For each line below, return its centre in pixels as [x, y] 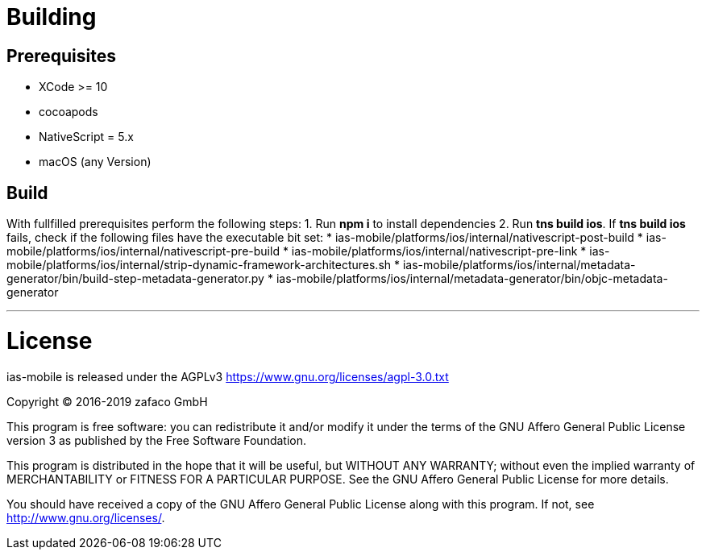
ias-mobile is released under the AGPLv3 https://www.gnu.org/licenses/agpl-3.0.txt [228, 376]
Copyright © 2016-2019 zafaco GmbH [107, 401]
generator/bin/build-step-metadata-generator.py [135, 279]
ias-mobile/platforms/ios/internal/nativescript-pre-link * [439, 251]
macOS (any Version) [95, 162]
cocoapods [69, 112]
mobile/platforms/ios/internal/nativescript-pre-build [143, 251]
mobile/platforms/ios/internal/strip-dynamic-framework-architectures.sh [199, 265]
